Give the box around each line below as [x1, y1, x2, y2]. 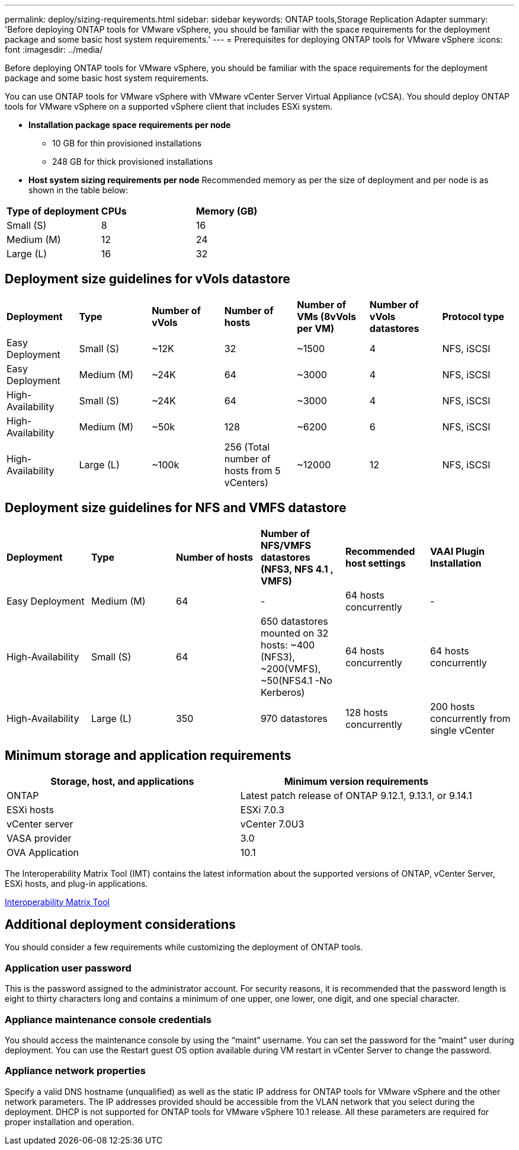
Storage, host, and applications [50, 775, 194, 787]
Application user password [5, 961, 132, 974]
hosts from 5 [224, 464, 281, 477]
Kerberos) [260, 686, 305, 698]
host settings [345, 557, 406, 569]
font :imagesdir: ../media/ [5, 44, 103, 55]
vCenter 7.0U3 [240, 817, 305, 830]
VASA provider [7, 832, 72, 844]
